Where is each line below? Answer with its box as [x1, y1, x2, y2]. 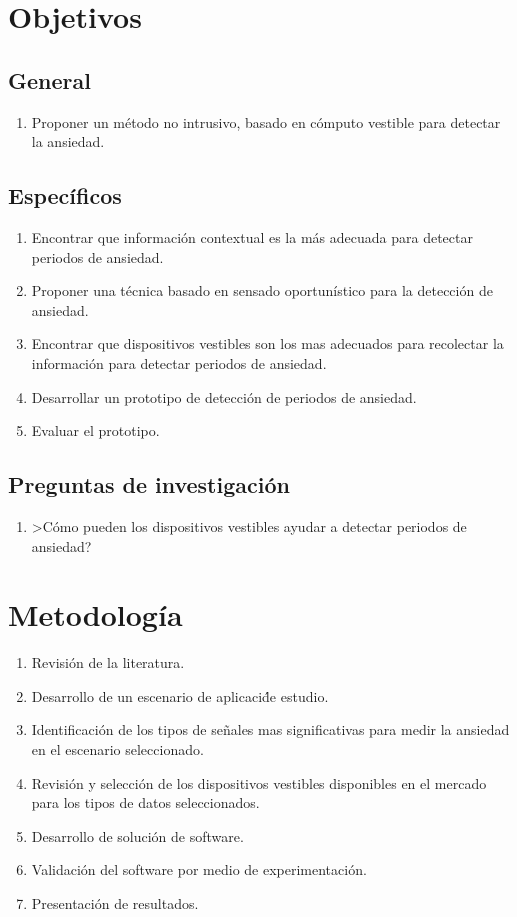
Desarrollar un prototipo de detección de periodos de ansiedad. [31, 386, 417, 407]
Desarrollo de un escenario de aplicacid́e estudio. [31, 685, 329, 706]
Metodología [8, 594, 183, 635]
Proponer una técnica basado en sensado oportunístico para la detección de [31, 280, 493, 301]
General [8, 64, 91, 95]
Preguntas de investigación [8, 469, 290, 500]
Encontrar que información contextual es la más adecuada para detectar [31, 226, 473, 247]
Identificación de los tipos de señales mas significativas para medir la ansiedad [31, 719, 510, 740]
